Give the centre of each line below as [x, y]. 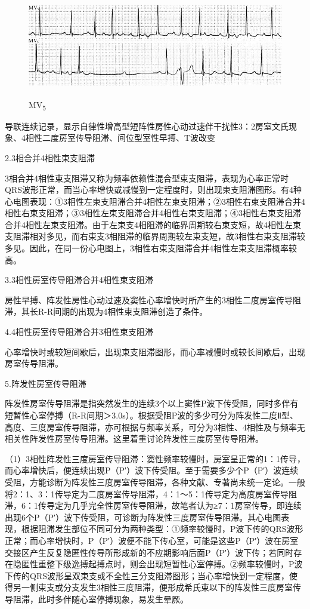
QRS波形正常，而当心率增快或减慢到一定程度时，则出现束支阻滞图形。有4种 [153, 190]
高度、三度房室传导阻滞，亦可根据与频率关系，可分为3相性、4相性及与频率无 [155, 427]
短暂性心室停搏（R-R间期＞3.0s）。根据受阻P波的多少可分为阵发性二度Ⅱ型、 [152, 415]
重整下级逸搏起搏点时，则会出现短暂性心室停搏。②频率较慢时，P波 [170, 564]
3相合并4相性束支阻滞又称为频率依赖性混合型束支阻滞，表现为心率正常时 [147, 178]
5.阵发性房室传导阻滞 [46, 383]
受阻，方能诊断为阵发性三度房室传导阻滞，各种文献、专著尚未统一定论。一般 [155, 482]
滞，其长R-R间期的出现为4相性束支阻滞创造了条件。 [106, 311]
